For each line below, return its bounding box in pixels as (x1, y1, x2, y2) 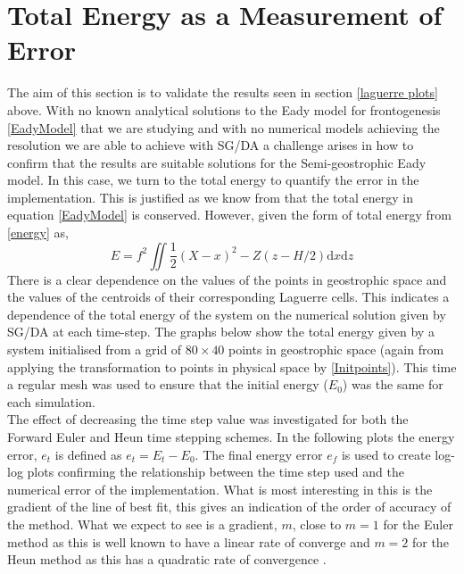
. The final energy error (195, 445, 323, 463)
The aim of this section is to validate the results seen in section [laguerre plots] (7, 83, 438, 102)
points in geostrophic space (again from (228, 340, 444, 359)
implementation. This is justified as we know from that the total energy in (7, 187, 413, 206)
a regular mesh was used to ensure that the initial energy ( (7, 375, 328, 394)
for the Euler (383, 514, 453, 533)
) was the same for (342, 375, 443, 394)
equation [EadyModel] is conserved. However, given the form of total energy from (7, 205, 452, 224)
